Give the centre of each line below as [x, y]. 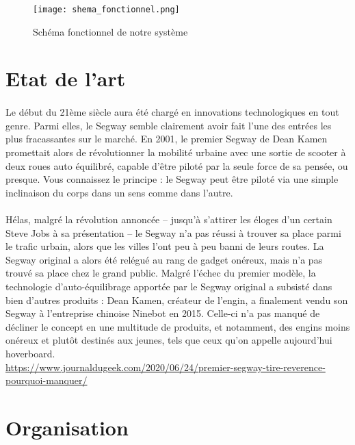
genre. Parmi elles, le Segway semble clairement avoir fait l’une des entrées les [169, 125]
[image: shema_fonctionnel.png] [106, 10]
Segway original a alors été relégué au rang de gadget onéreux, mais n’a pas [164, 259]
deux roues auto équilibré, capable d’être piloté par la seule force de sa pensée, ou [177, 165]
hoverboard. [30, 353]
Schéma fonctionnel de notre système [110, 31]
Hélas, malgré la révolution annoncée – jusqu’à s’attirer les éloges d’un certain [169, 219]
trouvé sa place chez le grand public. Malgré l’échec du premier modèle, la [161, 273]
